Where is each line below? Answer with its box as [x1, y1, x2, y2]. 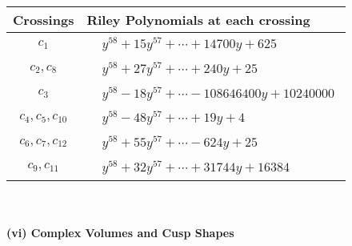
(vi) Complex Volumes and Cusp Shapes [6, 224, 234, 241]
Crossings [13, 10, 74, 29]
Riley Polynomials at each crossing [86, 10, 310, 29]
